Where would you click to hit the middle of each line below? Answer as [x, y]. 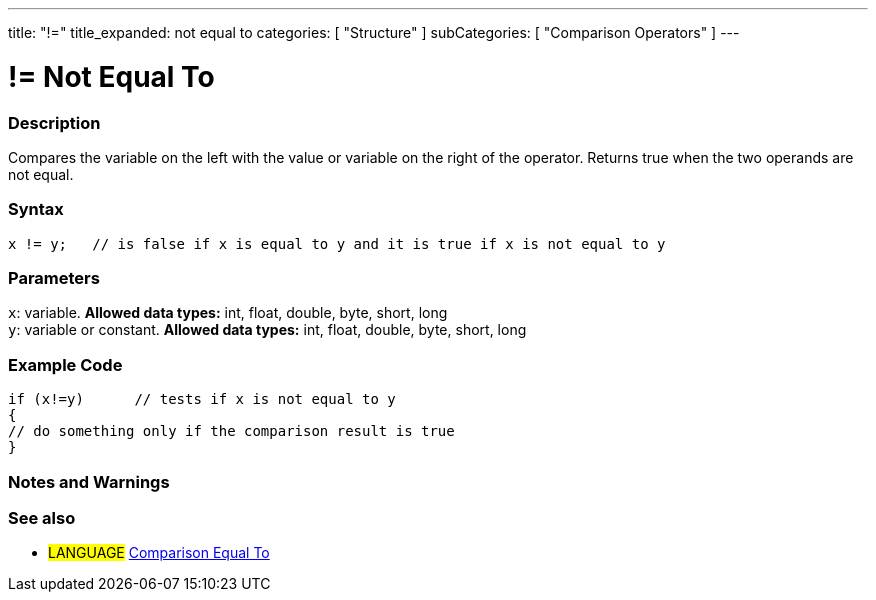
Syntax [36, 209]
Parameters [54, 278]
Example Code [65, 364]
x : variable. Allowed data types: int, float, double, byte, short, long [228, 313]
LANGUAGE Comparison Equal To [159, 553]
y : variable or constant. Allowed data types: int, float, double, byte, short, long [267, 330]
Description [54, 122]
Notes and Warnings [89, 481]
